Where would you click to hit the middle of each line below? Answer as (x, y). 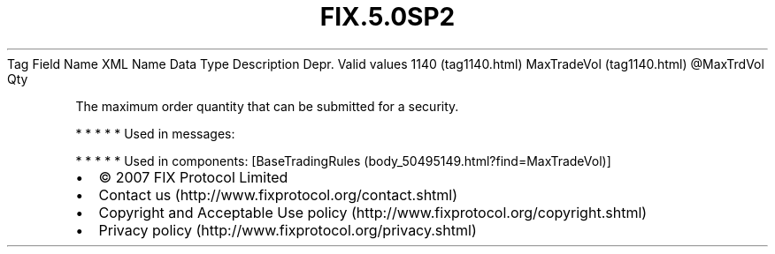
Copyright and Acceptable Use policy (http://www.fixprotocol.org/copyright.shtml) (373, 212)
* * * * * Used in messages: (155, 133)
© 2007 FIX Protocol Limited (193, 177)
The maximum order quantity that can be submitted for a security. (267, 106)
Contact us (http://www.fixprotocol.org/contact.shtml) (278, 194)
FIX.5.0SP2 (387, 17)
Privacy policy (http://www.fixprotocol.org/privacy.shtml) (288, 230)
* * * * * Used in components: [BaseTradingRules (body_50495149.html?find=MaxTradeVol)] (343, 161)
